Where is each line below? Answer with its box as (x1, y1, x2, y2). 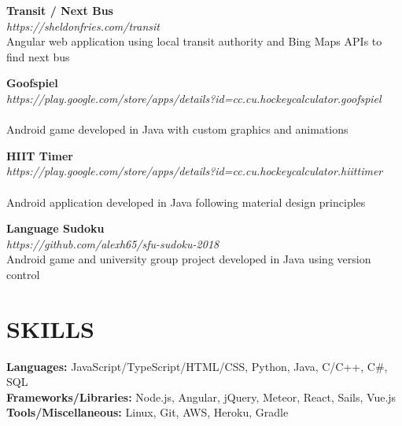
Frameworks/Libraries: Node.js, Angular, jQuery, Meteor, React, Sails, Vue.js (6, 388, 396, 405)
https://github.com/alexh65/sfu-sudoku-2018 (6, 235, 219, 252)
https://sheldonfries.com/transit (6, 17, 160, 34)
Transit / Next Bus (6, 2, 113, 18)
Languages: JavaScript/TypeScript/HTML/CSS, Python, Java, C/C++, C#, (6, 358, 388, 374)
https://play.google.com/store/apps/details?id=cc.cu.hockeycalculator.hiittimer (6, 163, 383, 179)
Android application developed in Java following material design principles (6, 193, 366, 210)
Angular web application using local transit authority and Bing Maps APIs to (6, 33, 382, 50)
